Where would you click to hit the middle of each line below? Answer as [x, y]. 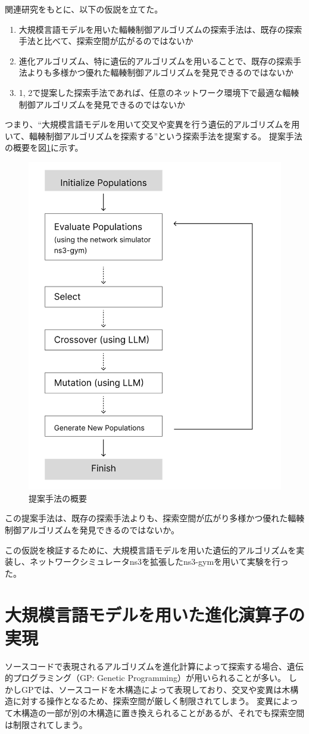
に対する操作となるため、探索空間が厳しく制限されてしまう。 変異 [143, 701]
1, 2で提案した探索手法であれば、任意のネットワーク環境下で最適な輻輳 [159, 92]
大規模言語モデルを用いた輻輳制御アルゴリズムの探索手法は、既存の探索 [160, 29]
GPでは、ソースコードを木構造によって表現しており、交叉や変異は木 [156, 689]
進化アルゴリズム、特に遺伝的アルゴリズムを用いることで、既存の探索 [156, 60]
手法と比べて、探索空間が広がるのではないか [106, 41]
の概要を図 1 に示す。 [44, 147]
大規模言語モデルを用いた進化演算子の [155, 614]
